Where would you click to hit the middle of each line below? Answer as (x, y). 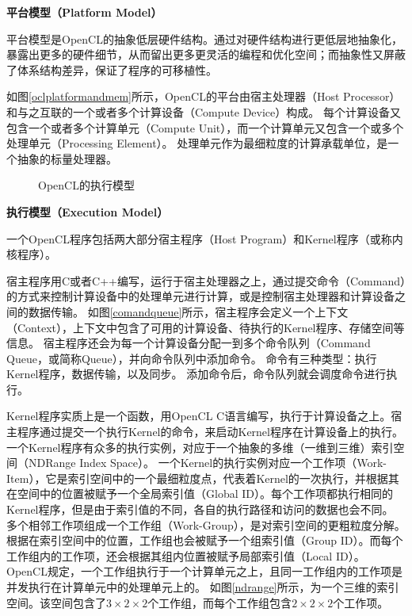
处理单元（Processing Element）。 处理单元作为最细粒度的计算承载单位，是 (197, 143)
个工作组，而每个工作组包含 (220, 602)
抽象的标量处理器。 (67, 158)
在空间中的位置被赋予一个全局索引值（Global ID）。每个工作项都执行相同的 (200, 494)
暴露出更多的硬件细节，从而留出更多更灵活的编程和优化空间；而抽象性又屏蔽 (206, 54)
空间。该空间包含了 (56, 602)
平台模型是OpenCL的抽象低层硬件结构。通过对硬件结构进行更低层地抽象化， (204, 38)
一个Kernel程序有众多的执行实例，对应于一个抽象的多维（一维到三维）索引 (200, 447)
